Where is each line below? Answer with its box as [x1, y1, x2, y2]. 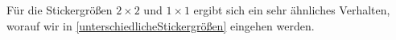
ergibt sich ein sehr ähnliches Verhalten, [193, 2, 390, 18]
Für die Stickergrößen [6, 2, 113, 18]
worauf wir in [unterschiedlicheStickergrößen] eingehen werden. [6, 17, 315, 34]
